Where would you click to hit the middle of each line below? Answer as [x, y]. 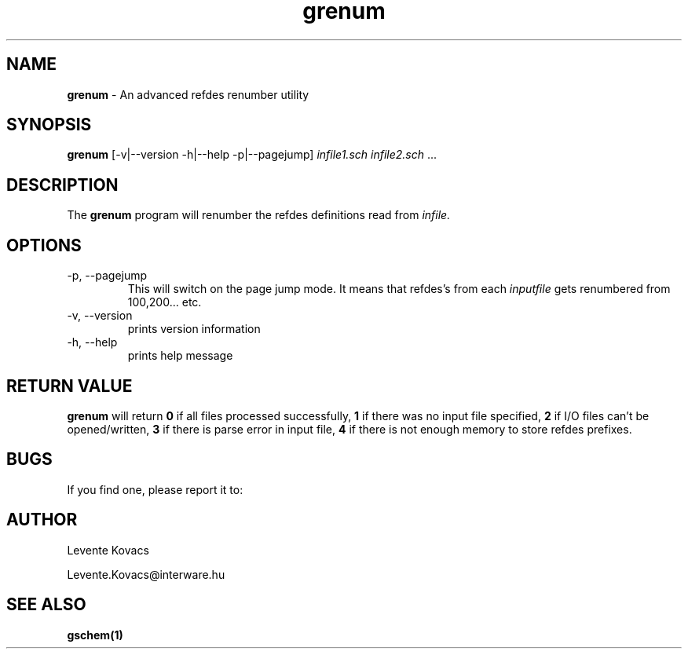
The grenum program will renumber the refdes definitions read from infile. [259, 215]
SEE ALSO [46, 605]
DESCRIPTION [62, 185]
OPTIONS [44, 245]
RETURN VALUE [70, 386]
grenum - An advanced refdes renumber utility [188, 94]
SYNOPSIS [49, 125]
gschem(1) [95, 635]
